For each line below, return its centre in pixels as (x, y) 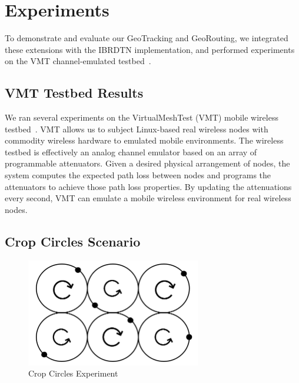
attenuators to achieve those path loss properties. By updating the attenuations (148, 186)
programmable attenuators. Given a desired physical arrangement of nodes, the (147, 163)
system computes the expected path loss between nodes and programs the (138, 175)
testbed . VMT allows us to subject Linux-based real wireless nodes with (137, 129)
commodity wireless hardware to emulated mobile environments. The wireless (144, 140)
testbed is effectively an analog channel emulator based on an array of (131, 151)
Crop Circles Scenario (73, 241)
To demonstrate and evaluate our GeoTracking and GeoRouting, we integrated (147, 38)
